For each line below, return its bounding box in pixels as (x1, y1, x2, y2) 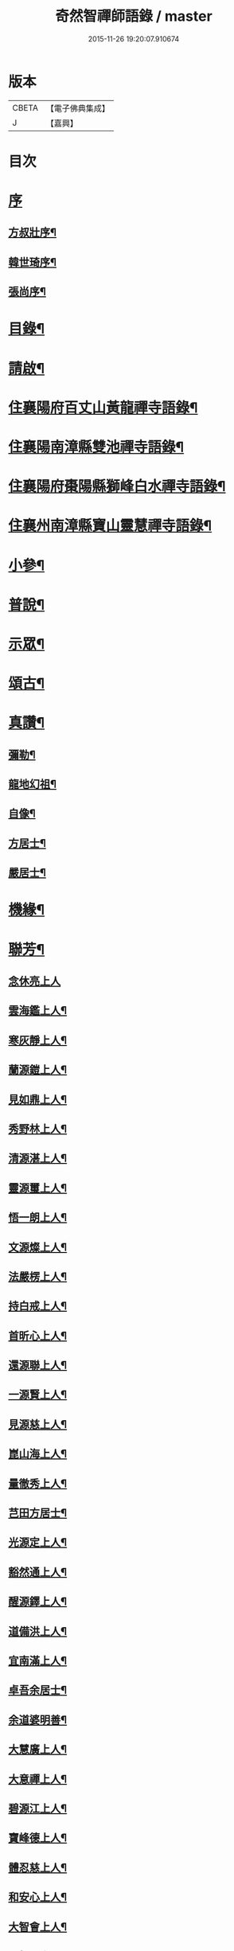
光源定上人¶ (8, 1535, 68, 1549)
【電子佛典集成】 (45, 103, 110, 114)
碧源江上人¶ (8, 1801, 68, 1815)
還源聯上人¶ (8, 1359, 68, 1372)
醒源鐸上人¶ (8, 1595, 68, 1609)
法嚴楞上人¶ (8, 1270, 68, 1283)
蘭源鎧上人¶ (8, 1063, 68, 1077)
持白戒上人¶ (8, 1299, 68, 1313)
